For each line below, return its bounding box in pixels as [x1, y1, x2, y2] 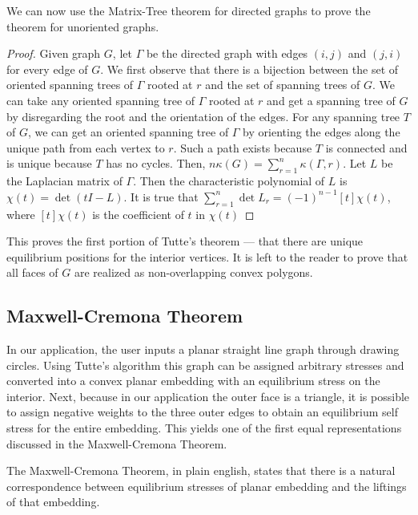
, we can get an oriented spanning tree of [27, 124, 229, 140]
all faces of [6, 264, 58, 281]
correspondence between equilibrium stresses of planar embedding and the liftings [6, 477, 407, 494]
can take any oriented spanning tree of [6, 91, 195, 108]
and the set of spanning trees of [205, 76, 360, 93]
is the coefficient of [92, 205, 184, 222]
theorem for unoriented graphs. [6, 18, 159, 34]
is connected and [325, 139, 408, 156]
